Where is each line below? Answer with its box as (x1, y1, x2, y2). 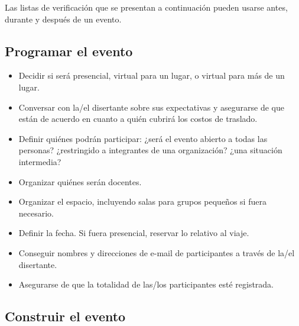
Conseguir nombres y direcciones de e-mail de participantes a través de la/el (18, 246, 295, 259)
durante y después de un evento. (5, 12, 122, 25)
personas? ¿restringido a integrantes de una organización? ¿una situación (18, 144, 282, 156)
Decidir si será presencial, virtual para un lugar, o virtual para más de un (18, 69, 285, 82)
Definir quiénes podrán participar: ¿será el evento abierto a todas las (18, 132, 268, 144)
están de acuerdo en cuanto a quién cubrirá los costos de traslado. (18, 112, 258, 125)
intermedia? (18, 155, 61, 167)
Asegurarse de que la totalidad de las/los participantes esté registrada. (18, 278, 274, 291)
